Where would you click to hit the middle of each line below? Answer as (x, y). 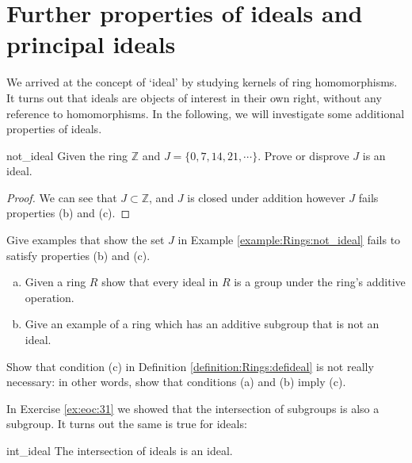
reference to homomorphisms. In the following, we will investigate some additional (206, 113)
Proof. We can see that (62, 197)
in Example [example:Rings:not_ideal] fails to (289, 240)
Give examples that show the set (86, 240)
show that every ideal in (160, 282)
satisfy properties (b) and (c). (78, 255)
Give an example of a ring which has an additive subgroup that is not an (202, 324)
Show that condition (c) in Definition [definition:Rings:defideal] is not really (190, 366)
